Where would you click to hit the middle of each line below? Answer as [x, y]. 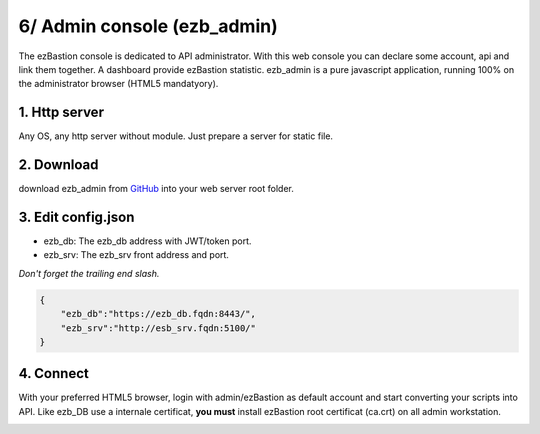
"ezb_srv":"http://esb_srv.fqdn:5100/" [158, 328]
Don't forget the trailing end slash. [89, 273]
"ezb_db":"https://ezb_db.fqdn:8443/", [158, 314]
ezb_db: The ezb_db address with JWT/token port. [147, 241]
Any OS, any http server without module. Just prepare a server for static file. [176, 136]
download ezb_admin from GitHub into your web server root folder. [156, 189]
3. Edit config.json [76, 216]
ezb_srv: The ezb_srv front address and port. [136, 255]
